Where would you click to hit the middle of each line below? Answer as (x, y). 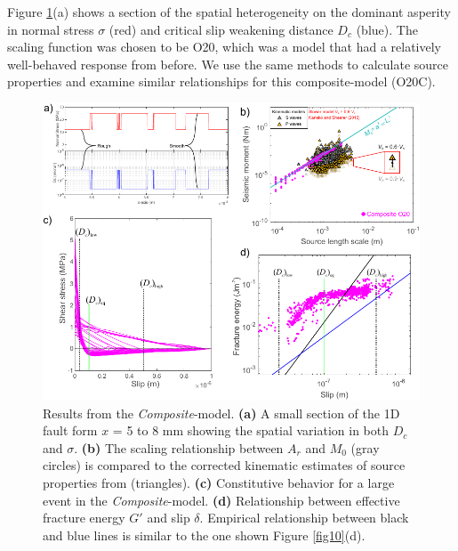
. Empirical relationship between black (304, 518)
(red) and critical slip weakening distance (221, 29)
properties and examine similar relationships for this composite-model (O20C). (221, 81)
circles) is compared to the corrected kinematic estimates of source (224, 465)
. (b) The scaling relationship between (179, 447)
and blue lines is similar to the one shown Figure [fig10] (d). (204, 535)
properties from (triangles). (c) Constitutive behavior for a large (219, 482)
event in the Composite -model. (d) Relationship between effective (221, 500)
